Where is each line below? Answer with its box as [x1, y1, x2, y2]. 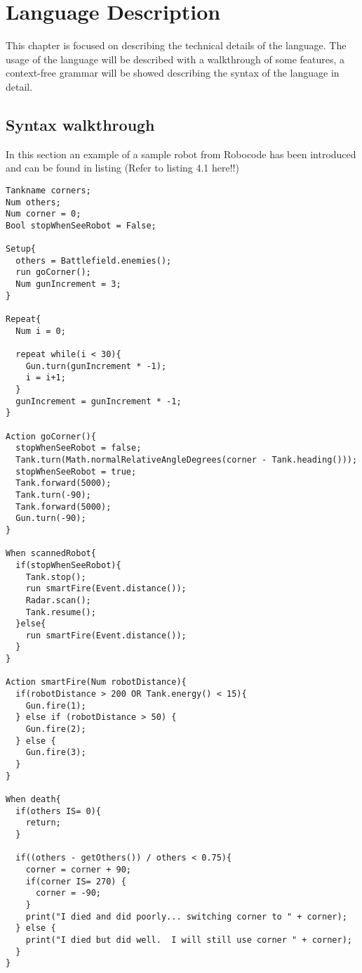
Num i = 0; [15, 326, 66, 336]
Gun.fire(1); [25, 700, 86, 711]
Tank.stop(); [25, 572, 86, 582]
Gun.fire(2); [25, 724, 86, 735]
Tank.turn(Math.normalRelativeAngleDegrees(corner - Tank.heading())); [15, 454, 358, 465]
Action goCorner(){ [6, 431, 96, 442]
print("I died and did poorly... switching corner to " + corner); [25, 911, 347, 922]
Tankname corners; [6, 185, 91, 195]
